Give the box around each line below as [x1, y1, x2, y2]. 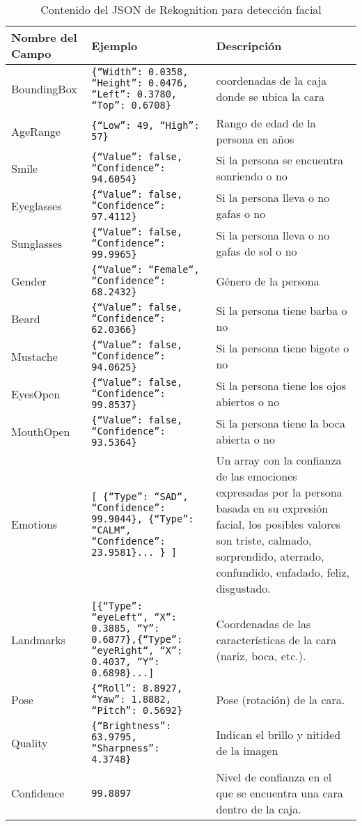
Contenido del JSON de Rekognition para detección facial [40, 1, 322, 17]
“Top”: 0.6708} [91, 100, 171, 111]
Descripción [216, 37, 282, 54]
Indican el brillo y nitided [216, 726, 341, 742]
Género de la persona [216, 272, 320, 289]
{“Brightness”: [91, 720, 171, 731]
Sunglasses [11, 235, 63, 251]
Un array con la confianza [216, 452, 342, 468]
